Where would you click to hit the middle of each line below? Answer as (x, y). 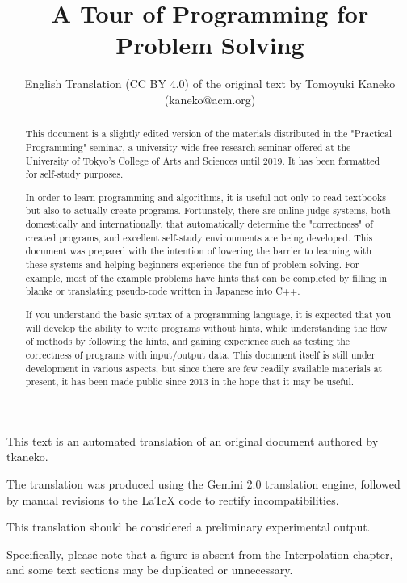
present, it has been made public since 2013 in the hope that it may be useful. (190, 382)
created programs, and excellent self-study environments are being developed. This (199, 237)
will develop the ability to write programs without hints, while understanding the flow (206, 327)
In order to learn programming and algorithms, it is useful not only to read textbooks (206, 197)
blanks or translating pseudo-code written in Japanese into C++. (163, 291)
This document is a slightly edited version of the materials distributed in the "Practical (209, 134)
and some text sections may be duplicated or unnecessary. (150, 570)
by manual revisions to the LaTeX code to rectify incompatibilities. (173, 499)
